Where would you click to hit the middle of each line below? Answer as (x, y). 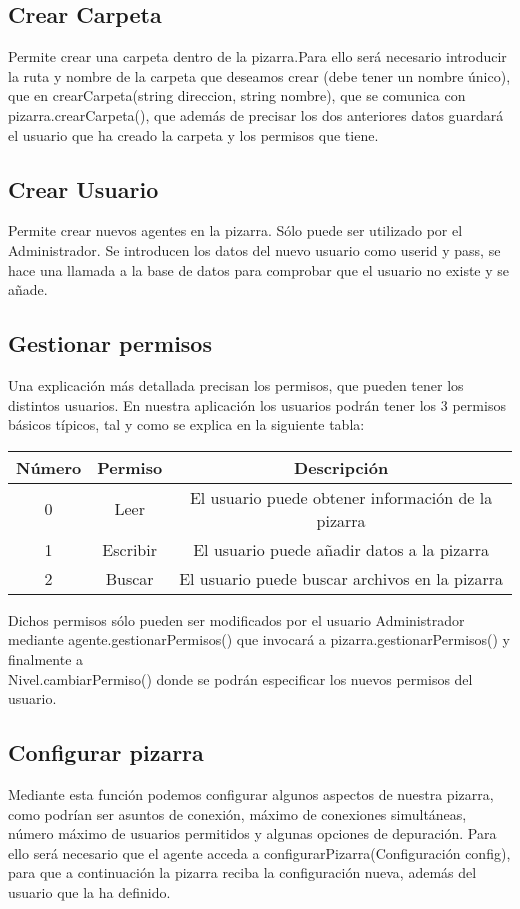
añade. (28, 289)
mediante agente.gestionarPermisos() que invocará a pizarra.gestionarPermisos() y (259, 639)
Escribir (129, 549)
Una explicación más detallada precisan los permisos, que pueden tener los (236, 384)
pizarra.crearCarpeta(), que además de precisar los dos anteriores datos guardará (256, 114)
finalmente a (46, 658)
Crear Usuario (83, 188)
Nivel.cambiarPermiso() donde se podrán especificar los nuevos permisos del (240, 678)
